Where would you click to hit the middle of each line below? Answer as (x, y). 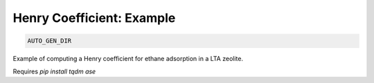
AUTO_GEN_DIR (50, 41)
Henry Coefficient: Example (94, 18)
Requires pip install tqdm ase (54, 71)
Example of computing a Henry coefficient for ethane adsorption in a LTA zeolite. (128, 59)
